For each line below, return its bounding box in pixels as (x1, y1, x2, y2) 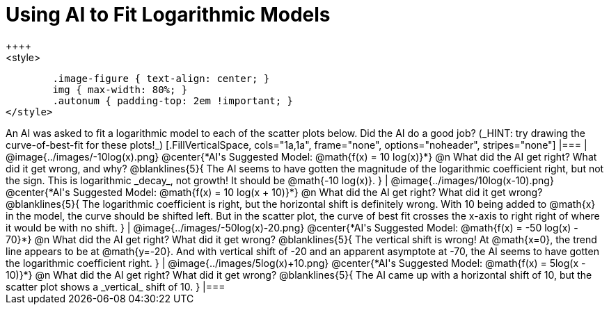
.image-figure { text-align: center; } (52, 72, 270, 84)
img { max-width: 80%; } (52, 83, 188, 95)
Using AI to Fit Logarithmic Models (6, 3, 331, 26)
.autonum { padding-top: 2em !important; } (52, 95, 294, 106)
